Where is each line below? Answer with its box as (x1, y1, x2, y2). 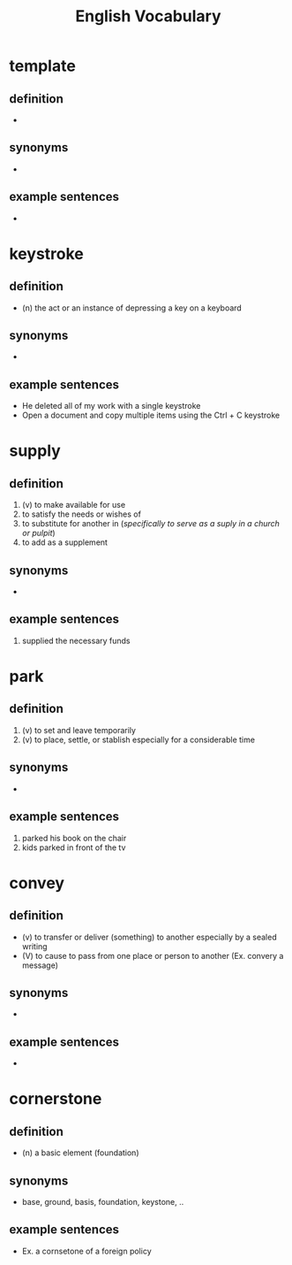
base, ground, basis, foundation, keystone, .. (21, 1196, 184, 1207)
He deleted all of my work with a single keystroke (21, 401, 201, 411)
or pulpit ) (21, 528, 56, 539)
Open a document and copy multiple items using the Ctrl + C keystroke (21, 410, 281, 421)
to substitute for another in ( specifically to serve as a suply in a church (21, 518, 281, 529)
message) (21, 960, 59, 970)
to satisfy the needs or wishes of (21, 509, 141, 519)
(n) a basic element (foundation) (21, 1147, 139, 1158)
